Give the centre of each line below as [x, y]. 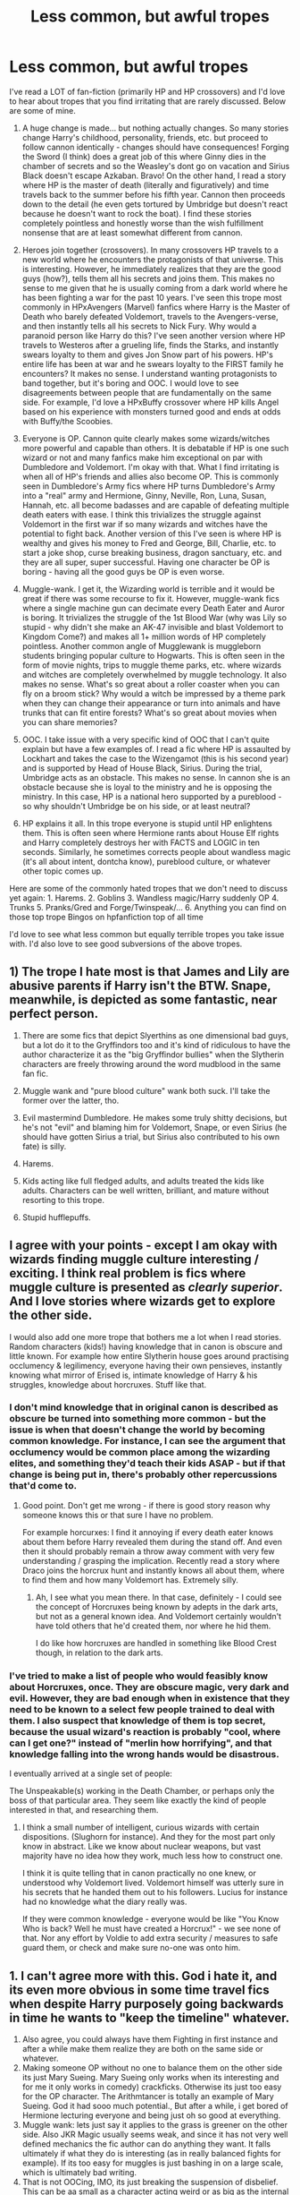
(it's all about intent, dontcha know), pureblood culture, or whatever [146, 861]
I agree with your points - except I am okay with [144, 1246]
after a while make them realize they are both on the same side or [142, 2048]
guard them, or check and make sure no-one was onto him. [131, 1948]
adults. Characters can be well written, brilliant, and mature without [146, 1190]
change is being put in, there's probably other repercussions [143, 1474]
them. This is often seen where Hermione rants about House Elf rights [150, 833]
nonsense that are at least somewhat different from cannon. [132, 232]
